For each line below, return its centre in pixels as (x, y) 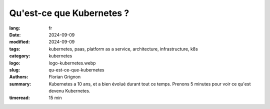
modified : (19, 42)
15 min (55, 98)
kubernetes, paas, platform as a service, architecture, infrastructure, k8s (123, 49)
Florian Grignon (65, 77)
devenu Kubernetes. (69, 91)
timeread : (19, 98)
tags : (15, 49)
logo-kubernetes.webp (72, 63)
